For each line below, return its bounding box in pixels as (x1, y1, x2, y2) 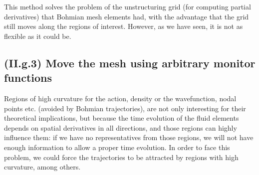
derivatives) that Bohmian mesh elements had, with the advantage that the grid (4, 11, 249, 21)
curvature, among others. (4, 162, 81, 172)
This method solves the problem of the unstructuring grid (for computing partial (4, 1, 251, 11)
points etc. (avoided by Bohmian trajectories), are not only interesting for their (4, 103, 246, 113)
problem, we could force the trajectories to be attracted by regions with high (4, 152, 239, 162)
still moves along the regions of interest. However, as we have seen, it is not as (4, 21, 243, 31)
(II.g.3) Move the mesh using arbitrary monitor (4, 55, 256, 70)
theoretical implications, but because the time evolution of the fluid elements (4, 113, 239, 123)
